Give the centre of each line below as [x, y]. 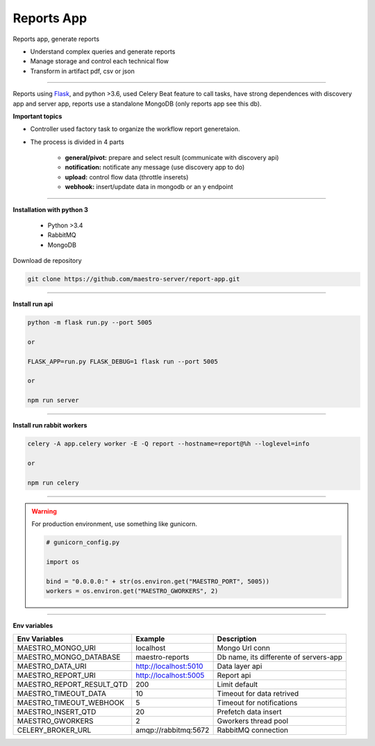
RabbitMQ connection [252, 730]
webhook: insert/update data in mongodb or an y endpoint [149, 187]
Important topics [37, 116]
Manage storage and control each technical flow [100, 61]
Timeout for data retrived [258, 694]
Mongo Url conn [243, 648]
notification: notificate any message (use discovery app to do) [155, 168]
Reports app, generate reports [56, 39]
